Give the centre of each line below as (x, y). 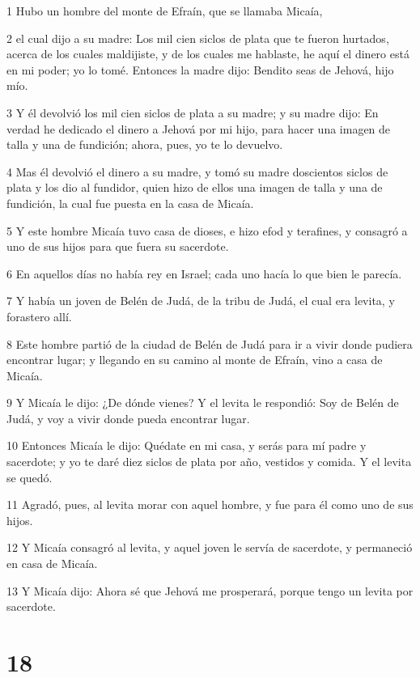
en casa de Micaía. (52, 564)
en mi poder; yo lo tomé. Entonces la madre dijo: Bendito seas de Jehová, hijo (200, 69)
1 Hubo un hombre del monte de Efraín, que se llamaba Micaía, (165, 11)
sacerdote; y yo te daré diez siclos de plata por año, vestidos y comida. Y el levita (209, 462)
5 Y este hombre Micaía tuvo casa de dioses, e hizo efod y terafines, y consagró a (207, 230)
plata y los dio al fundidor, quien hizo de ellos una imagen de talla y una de (195, 187)
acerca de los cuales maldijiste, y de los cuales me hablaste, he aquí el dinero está (208, 54)
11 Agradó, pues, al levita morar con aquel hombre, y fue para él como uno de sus (210, 504)
